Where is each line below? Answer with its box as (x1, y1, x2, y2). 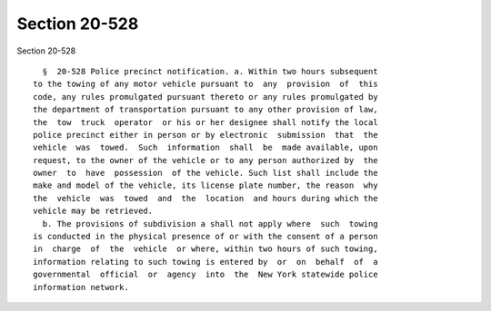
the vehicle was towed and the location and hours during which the (33, 193, 378, 203)
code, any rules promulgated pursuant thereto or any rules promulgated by (33, 92, 378, 102)
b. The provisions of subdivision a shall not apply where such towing (42, 219, 378, 228)
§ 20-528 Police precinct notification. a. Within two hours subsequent (42, 66, 378, 76)
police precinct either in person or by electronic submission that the (33, 130, 378, 140)
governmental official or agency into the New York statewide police (33, 269, 378, 280)
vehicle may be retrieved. (33, 206, 154, 217)
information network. (33, 282, 129, 292)
